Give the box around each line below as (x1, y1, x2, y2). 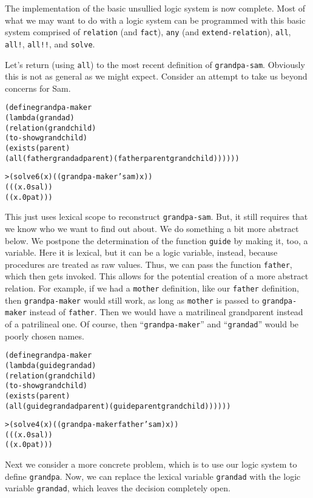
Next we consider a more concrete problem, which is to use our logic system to (5, 458, 297, 471)
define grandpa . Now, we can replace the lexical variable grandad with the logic (5, 469, 301, 482)
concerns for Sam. (5, 81, 71, 94)
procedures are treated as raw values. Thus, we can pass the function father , (5, 258, 292, 270)
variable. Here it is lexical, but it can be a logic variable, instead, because (5, 246, 278, 259)
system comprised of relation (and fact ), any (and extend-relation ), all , (5, 26, 291, 38)
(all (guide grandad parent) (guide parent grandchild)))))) (5, 401, 231, 411)
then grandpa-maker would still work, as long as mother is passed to (5, 293, 260, 306)
